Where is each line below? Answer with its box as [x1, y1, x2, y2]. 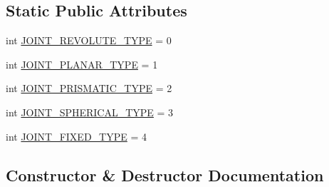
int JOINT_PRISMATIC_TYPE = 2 [6, 81, 172, 96]
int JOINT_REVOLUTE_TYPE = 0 [6, 33, 172, 48]
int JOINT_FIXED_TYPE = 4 [6, 128, 147, 143]
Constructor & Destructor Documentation [6, 163, 324, 186]
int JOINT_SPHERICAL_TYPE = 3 [6, 104, 174, 119]
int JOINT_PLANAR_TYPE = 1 [6, 56, 158, 71]
